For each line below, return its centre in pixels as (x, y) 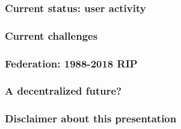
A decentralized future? (63, 91)
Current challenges (51, 35)
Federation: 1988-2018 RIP (71, 63)
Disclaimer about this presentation (91, 118)
